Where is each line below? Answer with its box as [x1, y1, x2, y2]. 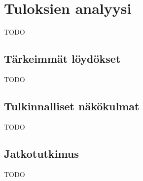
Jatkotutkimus [4, 145, 79, 161]
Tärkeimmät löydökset [4, 51, 121, 66]
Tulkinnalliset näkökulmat [4, 98, 140, 113]
